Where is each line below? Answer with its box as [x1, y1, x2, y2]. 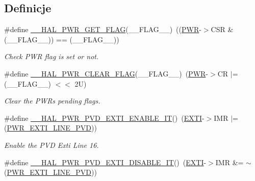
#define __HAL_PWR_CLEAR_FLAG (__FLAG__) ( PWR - [4, 68, 209, 79]
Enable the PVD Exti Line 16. [4, 139, 99, 150]
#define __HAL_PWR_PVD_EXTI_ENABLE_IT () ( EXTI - [4, 112, 205, 123]
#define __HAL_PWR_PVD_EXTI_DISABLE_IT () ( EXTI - [4, 157, 207, 167]
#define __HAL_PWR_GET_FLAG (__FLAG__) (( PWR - [4, 24, 201, 35]
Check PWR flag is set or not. [4, 51, 99, 62]
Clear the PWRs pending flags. [4, 95, 100, 106]
